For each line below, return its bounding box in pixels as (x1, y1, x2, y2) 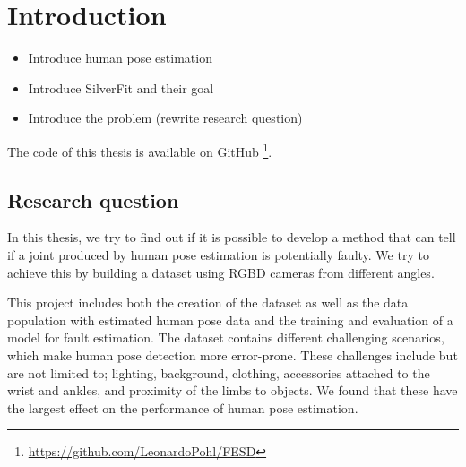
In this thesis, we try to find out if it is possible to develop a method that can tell (7, 228, 456, 246)
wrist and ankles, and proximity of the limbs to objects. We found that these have (7, 381, 458, 400)
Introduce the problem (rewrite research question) (28, 108, 303, 127)
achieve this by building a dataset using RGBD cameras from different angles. (7, 263, 435, 281)
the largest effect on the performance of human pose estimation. (7, 398, 358, 417)
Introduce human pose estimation (28, 48, 212, 67)
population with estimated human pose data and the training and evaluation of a (7, 310, 453, 329)
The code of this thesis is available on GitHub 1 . (7, 139, 272, 160)
